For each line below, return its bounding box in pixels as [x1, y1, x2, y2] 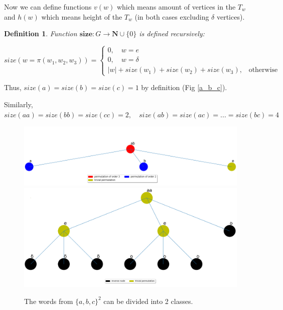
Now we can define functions [4, 2, 92, 12]
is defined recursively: [139, 28, 205, 39]
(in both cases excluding [134, 11, 209, 22]
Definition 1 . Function [4, 28, 77, 39]
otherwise [248, 66, 278, 74]
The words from [24, 295, 73, 306]
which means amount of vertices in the [116, 2, 236, 12]
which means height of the [41, 11, 122, 22]
